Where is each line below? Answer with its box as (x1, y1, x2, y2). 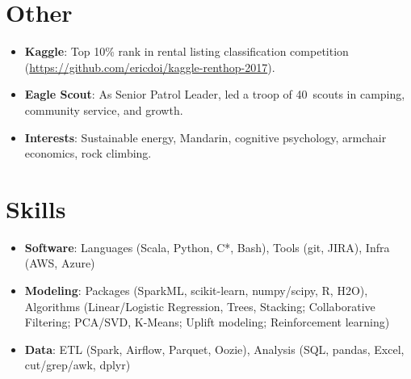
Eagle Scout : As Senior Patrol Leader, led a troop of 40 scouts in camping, (24, 86, 405, 103)
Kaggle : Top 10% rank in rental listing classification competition (24, 43, 349, 60)
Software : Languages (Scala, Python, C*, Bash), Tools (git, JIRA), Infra (24, 238, 390, 255)
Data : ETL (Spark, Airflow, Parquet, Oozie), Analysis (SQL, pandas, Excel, (24, 340, 405, 357)
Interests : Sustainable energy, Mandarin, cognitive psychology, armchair (24, 128, 387, 145)
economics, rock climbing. (24, 145, 152, 162)
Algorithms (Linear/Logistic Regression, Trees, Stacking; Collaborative (24, 297, 375, 314)
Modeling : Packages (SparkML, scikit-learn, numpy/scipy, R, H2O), (24, 282, 368, 298)
